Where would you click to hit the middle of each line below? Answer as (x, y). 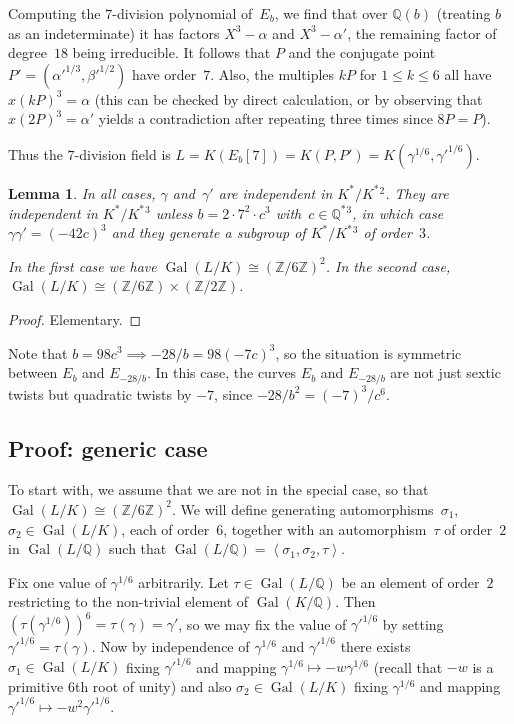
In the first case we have (82, 265)
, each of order (165, 528)
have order (164, 73)
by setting (413, 623)
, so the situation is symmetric (368, 352)
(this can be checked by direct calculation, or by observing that (288, 98)
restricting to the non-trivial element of (128, 601)
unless (174, 212)
